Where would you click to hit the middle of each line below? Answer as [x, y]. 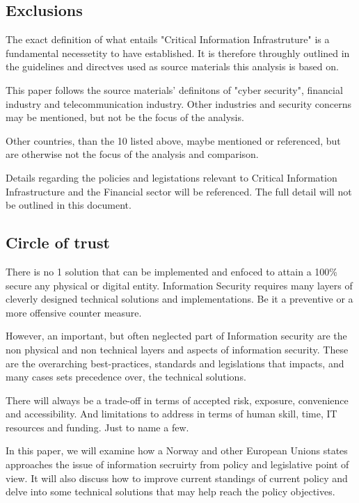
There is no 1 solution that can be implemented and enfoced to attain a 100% [171, 271]
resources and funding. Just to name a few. [97, 427]
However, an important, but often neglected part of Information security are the [176, 336]
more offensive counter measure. [74, 312]
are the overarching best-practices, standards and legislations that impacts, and [175, 363]
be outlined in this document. [69, 205]
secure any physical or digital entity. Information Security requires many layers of [179, 285]
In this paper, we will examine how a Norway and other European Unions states [177, 450]
